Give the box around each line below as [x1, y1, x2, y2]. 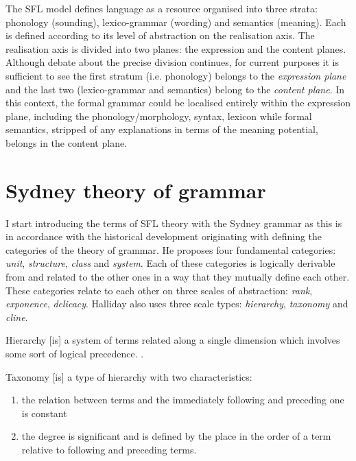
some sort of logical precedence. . [5, 346, 144, 360]
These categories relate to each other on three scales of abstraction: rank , [5, 283, 313, 297]
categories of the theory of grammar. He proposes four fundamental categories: [5, 242, 336, 257]
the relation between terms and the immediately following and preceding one [21, 392, 344, 407]
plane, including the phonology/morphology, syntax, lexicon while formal [5, 108, 312, 123]
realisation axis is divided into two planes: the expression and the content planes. [5, 41, 346, 56]
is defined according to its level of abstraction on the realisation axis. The [5, 28, 315, 43]
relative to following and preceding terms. [21, 442, 197, 456]
